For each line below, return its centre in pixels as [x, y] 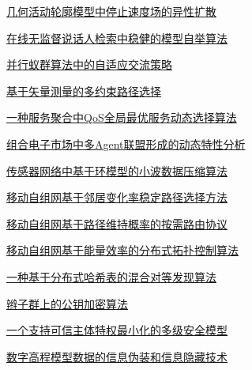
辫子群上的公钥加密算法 [67, 303]
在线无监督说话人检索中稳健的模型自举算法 [117, 38]
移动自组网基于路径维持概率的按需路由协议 [117, 223]
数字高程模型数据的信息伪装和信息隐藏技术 [117, 356]
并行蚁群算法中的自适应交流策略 [89, 64]
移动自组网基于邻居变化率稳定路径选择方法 [117, 197]
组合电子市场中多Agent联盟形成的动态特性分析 [126, 143]
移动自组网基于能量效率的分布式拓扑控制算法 [122, 250]
